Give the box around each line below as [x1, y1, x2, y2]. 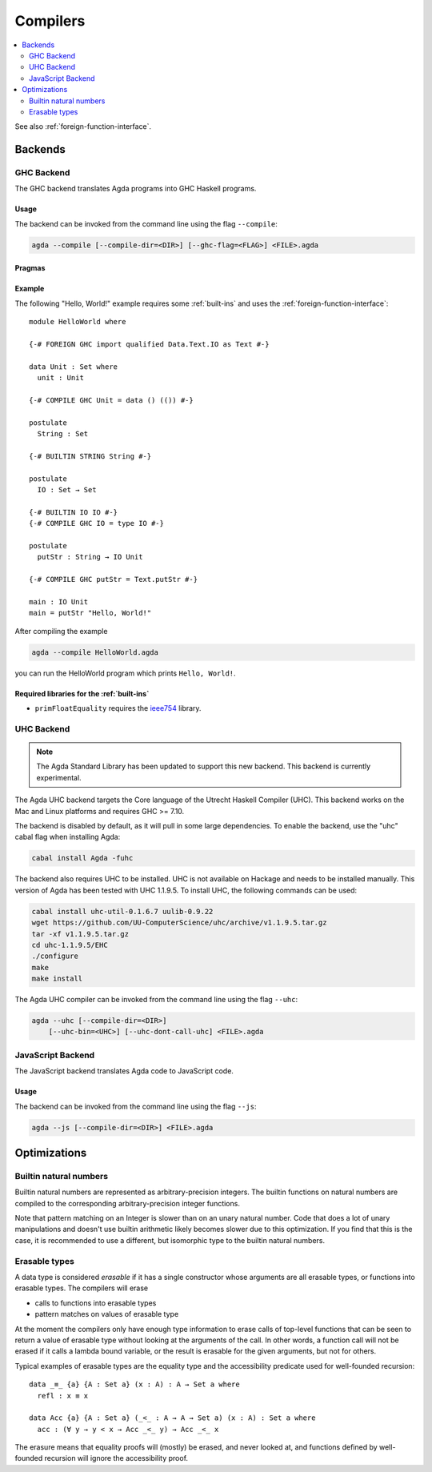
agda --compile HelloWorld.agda [31, 648, 159, 656]
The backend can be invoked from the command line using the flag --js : [14, 1101, 257, 1111]
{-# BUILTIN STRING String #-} [29, 451, 152, 460]
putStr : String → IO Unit [37, 552, 143, 562]
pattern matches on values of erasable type [34, 1310, 179, 1319]
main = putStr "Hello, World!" [29, 608, 152, 618]
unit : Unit [37, 373, 84, 383]
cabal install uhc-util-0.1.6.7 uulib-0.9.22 [31, 907, 214, 916]
